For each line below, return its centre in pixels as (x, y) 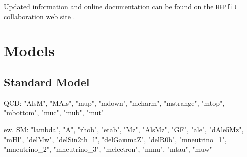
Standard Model (47, 82)
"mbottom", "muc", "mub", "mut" (54, 113)
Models (29, 50)
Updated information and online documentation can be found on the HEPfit (121, 6)
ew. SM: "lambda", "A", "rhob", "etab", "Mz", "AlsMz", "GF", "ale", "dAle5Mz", (124, 129)
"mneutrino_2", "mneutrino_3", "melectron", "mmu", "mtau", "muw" (108, 149)
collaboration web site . (40, 16)
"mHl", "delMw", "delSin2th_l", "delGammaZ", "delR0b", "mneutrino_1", (115, 139)
